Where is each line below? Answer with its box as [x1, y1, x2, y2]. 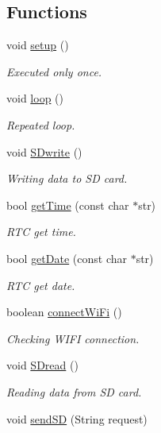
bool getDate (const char [6, 249, 127, 266]
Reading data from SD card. [6, 383, 142, 400]
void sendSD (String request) [6, 410, 148, 427]
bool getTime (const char [6, 196, 129, 213]
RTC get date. [6, 276, 75, 293]
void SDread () [6, 357, 79, 373]
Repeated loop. [6, 116, 75, 133]
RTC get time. [6, 223, 76, 240]
